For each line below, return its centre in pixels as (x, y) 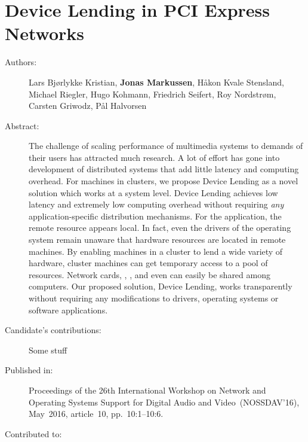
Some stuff (48, 350)
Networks (45, 33)
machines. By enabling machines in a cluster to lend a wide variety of (156, 251)
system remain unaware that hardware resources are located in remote (157, 240)
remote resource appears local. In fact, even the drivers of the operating (160, 228)
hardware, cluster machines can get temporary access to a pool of (148, 263)
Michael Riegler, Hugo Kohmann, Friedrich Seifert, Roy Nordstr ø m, (153, 94)
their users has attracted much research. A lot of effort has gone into (154, 157)
